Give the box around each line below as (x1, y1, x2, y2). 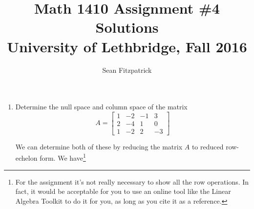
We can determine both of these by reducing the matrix (15, 141, 183, 151)
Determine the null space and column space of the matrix (15, 102, 188, 112)
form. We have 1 (40, 151, 86, 163)
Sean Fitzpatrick (102, 64, 152, 75)
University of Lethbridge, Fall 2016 (7, 36, 247, 56)
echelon (15, 153, 38, 163)
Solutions (95, 17, 159, 37)
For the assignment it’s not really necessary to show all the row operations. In (15, 176, 249, 187)
